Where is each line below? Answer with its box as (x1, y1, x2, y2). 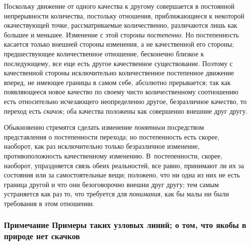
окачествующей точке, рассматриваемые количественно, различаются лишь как (4, 20, 237, 30)
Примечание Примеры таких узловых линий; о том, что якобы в (4, 219, 247, 231)
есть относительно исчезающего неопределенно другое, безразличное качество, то (4, 96, 247, 106)
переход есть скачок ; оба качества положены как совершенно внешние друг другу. (4, 105, 248, 116)
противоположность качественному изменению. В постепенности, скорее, (4, 150, 222, 160)
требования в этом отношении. (4, 198, 95, 208)
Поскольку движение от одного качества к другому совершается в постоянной (4, 1, 235, 11)
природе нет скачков (4, 230, 80, 242)
